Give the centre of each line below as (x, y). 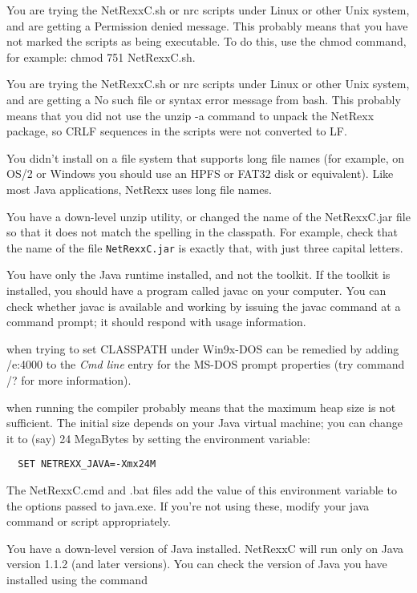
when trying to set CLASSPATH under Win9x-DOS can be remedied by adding (203, 348)
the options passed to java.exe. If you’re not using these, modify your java (188, 505)
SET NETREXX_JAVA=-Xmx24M (87, 464)
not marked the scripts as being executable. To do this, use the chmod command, (206, 41)
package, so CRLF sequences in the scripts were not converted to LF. (177, 131)
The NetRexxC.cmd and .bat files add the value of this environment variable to (202, 489)
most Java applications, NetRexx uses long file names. (139, 189)
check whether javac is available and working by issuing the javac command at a (204, 306)
